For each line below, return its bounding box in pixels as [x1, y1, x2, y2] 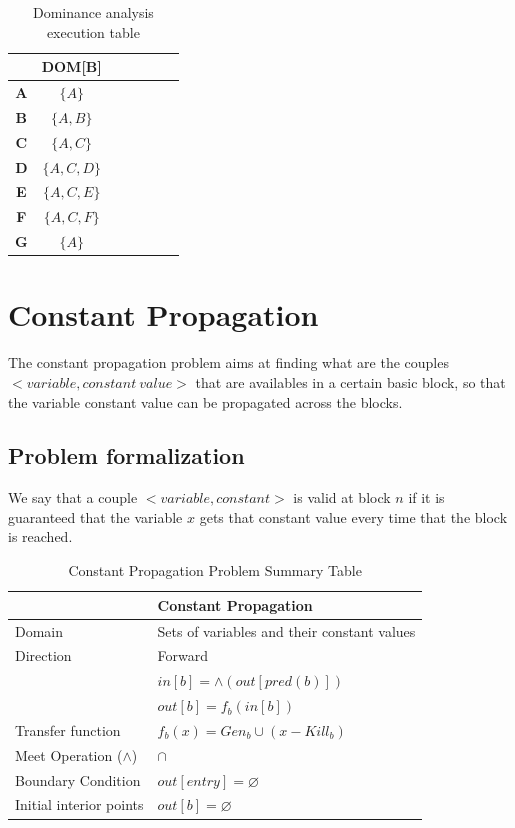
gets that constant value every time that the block [199, 506, 508, 527]
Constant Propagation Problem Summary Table [68, 560, 362, 581]
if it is [408, 487, 445, 508]
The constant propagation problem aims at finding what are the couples [8, 352, 449, 373]
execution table [46, 21, 140, 42]
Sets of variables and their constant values [157, 620, 416, 641]
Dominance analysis [32, 2, 154, 22]
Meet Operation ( [15, 744, 123, 765]
